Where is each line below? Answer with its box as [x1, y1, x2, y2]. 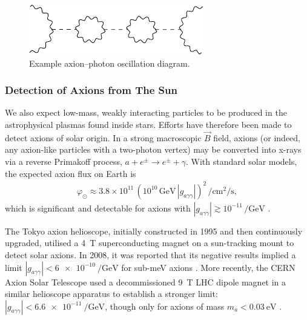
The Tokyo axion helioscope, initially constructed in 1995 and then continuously [5, 224, 303, 237]
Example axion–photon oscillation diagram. [29, 56, 190, 69]
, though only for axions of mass [105, 299, 225, 312]
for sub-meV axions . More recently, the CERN [121, 261, 295, 273]
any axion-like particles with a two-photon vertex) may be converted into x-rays [5, 143, 302, 156]
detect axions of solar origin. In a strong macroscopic [5, 131, 202, 144]
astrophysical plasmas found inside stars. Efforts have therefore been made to [5, 118, 292, 130]
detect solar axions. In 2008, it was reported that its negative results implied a [5, 248, 296, 261]
